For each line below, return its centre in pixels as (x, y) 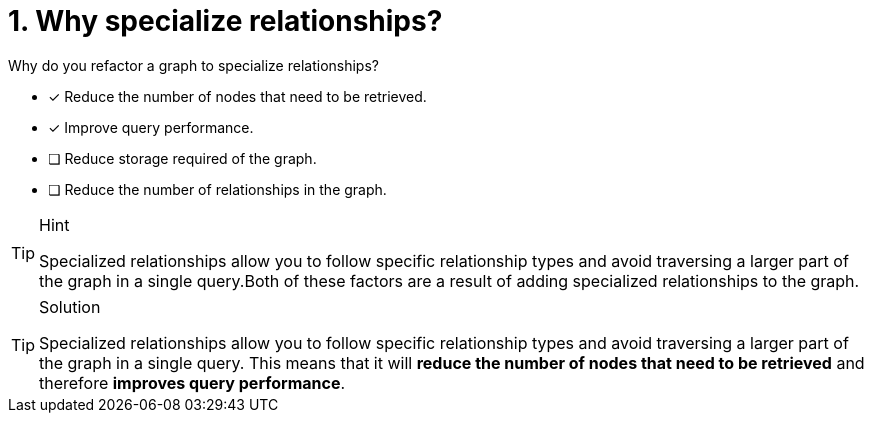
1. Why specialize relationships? (225, 21)
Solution (70, 306)
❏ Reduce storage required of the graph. (182, 158)
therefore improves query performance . (192, 382)
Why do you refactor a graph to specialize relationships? (193, 65)
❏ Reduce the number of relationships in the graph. (217, 189)
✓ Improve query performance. (151, 127)
